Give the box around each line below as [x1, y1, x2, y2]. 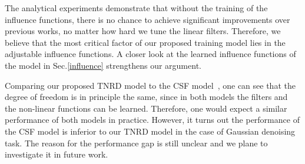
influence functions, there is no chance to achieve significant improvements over [5, 13, 290, 25]
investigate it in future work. [5, 148, 108, 160]
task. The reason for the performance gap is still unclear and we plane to [5, 136, 268, 149]
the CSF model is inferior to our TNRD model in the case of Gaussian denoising [5, 125, 296, 137]
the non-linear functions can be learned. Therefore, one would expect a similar [5, 102, 287, 114]
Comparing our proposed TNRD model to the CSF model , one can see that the [5, 79, 296, 91]
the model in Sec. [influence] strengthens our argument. [5, 59, 201, 71]
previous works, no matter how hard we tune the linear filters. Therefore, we [5, 25, 281, 37]
